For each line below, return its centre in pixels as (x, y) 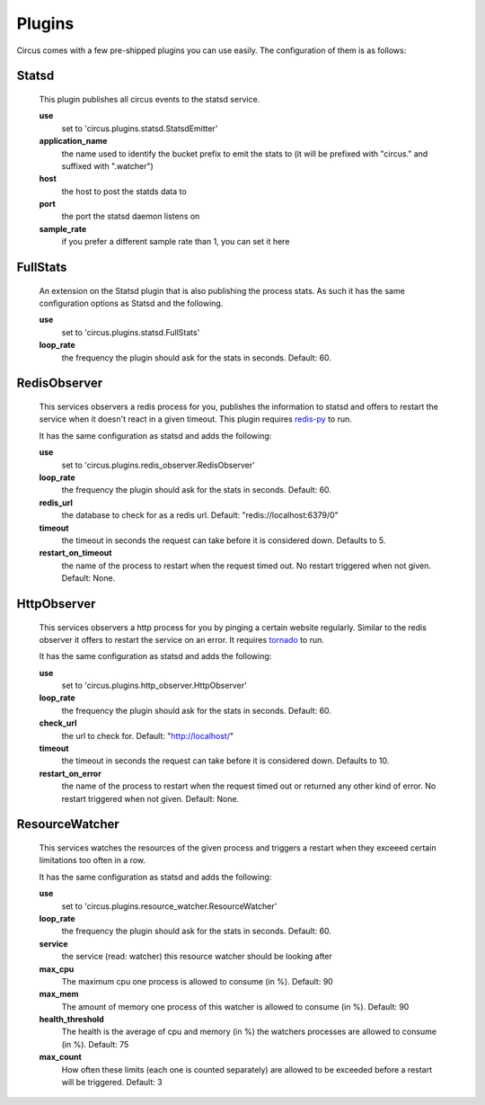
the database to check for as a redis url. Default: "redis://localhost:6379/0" (200, 515)
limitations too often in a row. (93, 860)
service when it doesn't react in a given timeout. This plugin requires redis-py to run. (195, 419)
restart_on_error (71, 773)
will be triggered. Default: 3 (112, 1083)
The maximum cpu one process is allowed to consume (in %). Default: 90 (198, 981)
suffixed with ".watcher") (108, 165)
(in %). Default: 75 (95, 1044)
